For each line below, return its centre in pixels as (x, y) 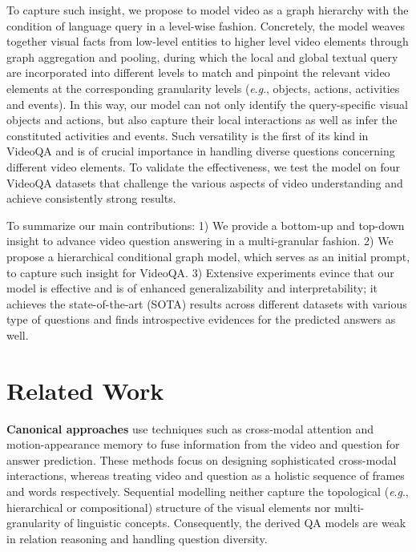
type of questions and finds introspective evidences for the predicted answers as (201, 319)
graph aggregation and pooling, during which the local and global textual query (202, 56)
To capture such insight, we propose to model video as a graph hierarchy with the (208, 10)
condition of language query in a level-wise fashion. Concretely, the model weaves (206, 25)
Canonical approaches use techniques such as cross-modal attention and (190, 428)
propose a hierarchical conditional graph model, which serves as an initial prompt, (208, 256)
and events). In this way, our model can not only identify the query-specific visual (207, 104)
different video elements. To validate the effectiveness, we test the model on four (204, 166)
